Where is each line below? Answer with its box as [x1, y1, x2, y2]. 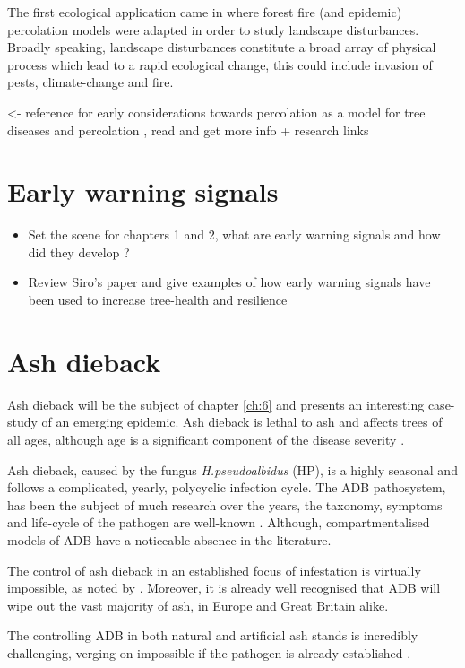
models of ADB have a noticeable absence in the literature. [7, 530, 332, 549]
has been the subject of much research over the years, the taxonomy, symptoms [7, 495, 443, 514]
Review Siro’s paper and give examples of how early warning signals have [28, 273, 431, 291]
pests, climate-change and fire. [7, 73, 174, 91]
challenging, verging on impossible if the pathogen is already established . [7, 643, 411, 662]
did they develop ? [28, 242, 130, 261]
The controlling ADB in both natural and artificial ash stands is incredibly [7, 626, 418, 645]
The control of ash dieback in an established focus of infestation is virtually [7, 560, 421, 579]
